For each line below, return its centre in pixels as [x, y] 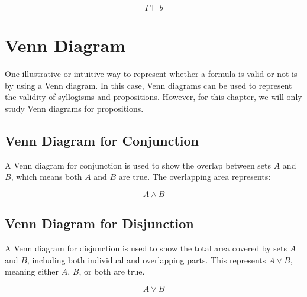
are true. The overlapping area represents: [195, 177]
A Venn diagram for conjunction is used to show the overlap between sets [138, 165]
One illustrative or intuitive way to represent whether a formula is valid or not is [151, 74]
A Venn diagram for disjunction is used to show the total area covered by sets [146, 248]
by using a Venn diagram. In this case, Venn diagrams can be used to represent [148, 85]
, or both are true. [112, 271]
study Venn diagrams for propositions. [74, 108]
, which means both [46, 177]
